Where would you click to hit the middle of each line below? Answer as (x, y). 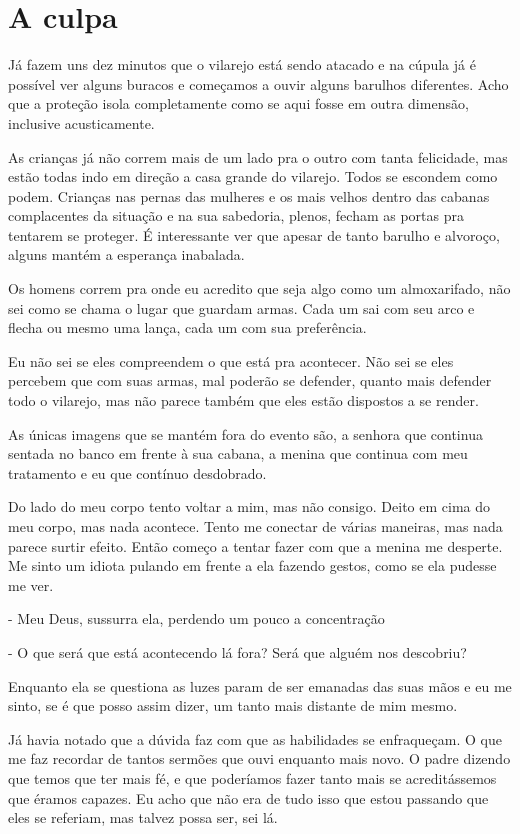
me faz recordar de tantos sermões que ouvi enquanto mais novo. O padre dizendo (259, 758)
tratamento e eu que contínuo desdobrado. (137, 472)
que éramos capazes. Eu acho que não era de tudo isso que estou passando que (248, 797)
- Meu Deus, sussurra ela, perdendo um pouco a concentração (196, 618)
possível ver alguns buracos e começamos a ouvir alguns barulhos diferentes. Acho (258, 83)
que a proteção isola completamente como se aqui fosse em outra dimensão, (238, 103)
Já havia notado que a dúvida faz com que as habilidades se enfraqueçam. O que (255, 738)
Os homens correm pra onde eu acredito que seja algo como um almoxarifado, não (259, 288)
